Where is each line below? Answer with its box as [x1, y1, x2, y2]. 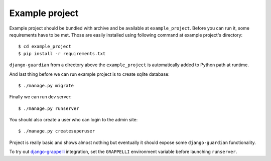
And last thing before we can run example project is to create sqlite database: [9, 71, 170, 77]
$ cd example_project [18, 44, 71, 50]
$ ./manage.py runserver [18, 105, 79, 111]
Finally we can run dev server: [9, 94, 72, 100]
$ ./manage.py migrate [18, 83, 74, 88]
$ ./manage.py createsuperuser [18, 128, 95, 134]
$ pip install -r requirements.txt [18, 51, 106, 56]
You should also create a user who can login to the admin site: [9, 117, 138, 123]
